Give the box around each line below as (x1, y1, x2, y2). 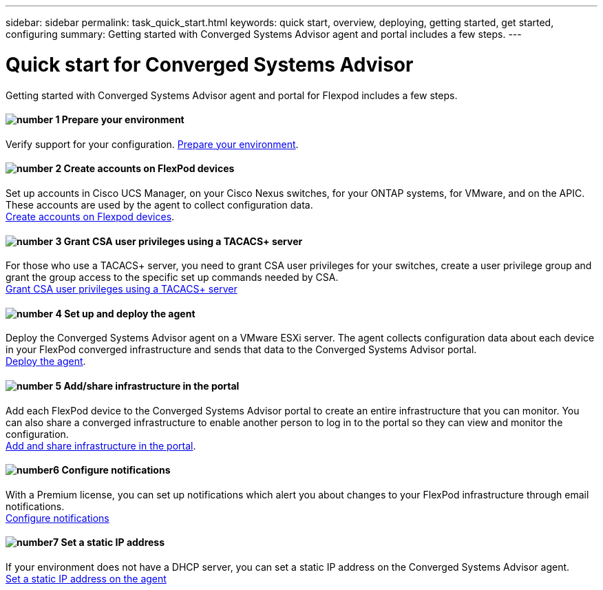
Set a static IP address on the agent (6, 573, 167, 585)
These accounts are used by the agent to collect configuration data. (6, 198, 313, 211)
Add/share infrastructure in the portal (63, 379, 240, 392)
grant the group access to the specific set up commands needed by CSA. (6, 271, 339, 284)
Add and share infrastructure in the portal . (6, 439, 196, 452)
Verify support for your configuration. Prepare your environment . (6, 138, 299, 150)
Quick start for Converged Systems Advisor (6, 52, 414, 76)
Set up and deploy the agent (64, 307, 195, 319)
